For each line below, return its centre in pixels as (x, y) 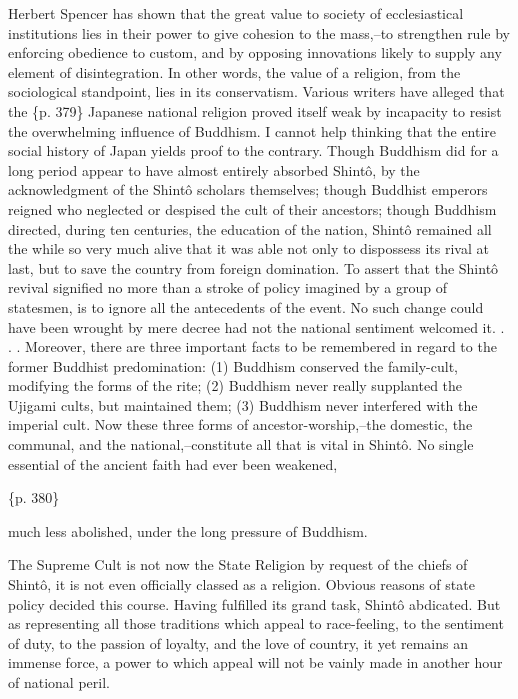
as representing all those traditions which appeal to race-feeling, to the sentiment (256, 623)
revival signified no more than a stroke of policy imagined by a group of (227, 287)
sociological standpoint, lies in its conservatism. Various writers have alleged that (256, 91)
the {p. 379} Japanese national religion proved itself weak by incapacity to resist (255, 110)
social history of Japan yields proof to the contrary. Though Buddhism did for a (253, 150)
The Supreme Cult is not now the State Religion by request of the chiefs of (238, 564)
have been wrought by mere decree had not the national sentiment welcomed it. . (256, 326)
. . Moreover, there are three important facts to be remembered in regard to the (252, 346)
